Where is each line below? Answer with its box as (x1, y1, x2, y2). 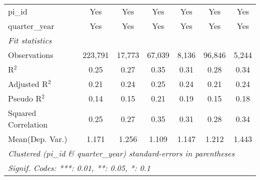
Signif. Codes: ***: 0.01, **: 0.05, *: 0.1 (8, 162, 150, 173)
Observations (8, 49, 53, 60)
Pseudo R (8, 92, 42, 104)
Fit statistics (8, 34, 52, 46)
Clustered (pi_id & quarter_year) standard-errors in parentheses (8, 147, 235, 159)
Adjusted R (8, 78, 48, 89)
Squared (8, 107, 36, 118)
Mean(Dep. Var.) (8, 133, 67, 144)
